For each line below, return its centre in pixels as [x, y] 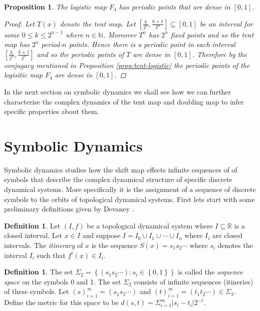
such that [51, 255]
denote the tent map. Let [98, 23]
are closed [227, 235]
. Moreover [120, 34]
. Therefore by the [219, 54]
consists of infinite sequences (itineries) [194, 281]
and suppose [101, 235]
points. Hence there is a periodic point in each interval [152, 44]
